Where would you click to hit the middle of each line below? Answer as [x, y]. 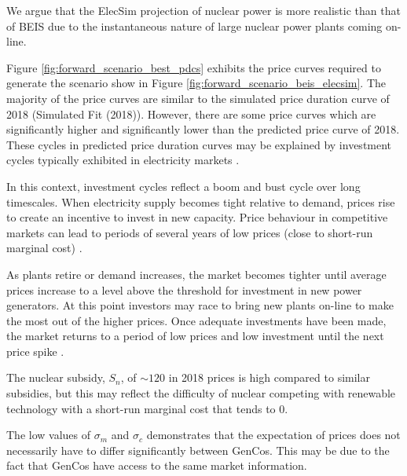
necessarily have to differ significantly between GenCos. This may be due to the [198, 450]
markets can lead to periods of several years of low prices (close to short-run [190, 232]
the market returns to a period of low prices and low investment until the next [195, 336]
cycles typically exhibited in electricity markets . [123, 160]
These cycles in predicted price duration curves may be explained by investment [199, 144]
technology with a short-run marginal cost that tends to [141, 408]
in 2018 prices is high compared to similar [269, 377]
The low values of [49, 435]
